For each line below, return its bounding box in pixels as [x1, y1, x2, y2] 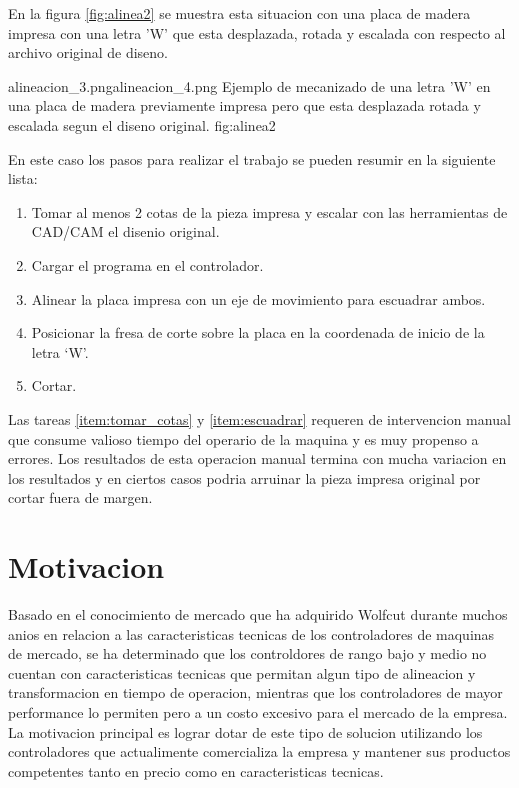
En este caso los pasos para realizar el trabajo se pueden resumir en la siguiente [8, 148, 496, 169]
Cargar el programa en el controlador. [31, 254, 264, 275]
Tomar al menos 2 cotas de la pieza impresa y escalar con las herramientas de [31, 201, 508, 222]
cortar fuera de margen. [8, 487, 153, 508]
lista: [8, 168, 38, 189]
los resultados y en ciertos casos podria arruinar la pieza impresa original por [8, 467, 481, 488]
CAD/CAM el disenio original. [31, 221, 220, 242]
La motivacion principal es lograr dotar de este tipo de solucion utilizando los [8, 721, 483, 742]
